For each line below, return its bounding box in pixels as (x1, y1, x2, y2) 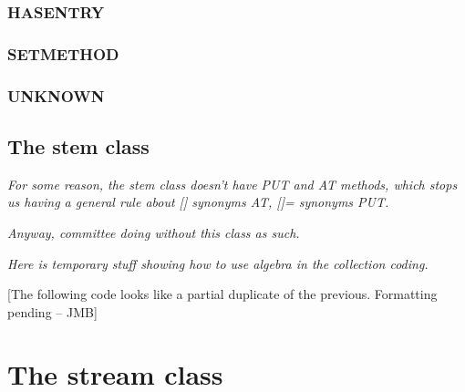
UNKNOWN (7, 84, 105, 107)
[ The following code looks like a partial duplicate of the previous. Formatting (7, 284, 438, 304)
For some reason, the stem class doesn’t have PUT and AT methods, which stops (7, 174, 458, 193)
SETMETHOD (7, 42, 119, 65)
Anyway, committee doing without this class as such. (7, 222, 300, 242)
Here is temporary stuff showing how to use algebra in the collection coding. (7, 253, 429, 273)
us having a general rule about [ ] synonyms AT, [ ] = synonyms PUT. (7, 192, 389, 211)
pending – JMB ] (7, 302, 98, 321)
